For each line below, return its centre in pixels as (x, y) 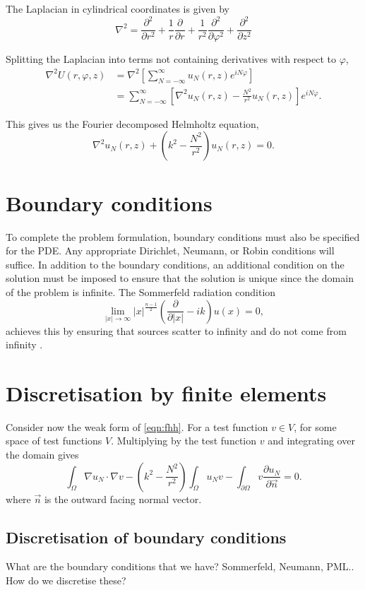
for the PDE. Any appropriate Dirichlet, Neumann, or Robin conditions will (170, 250)
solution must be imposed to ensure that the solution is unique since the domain (180, 278)
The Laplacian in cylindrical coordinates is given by (118, 8)
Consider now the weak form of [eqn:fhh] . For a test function (137, 426)
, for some (315, 426)
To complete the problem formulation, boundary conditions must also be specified (183, 236)
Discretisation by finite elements (166, 393)
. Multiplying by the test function (184, 441)
